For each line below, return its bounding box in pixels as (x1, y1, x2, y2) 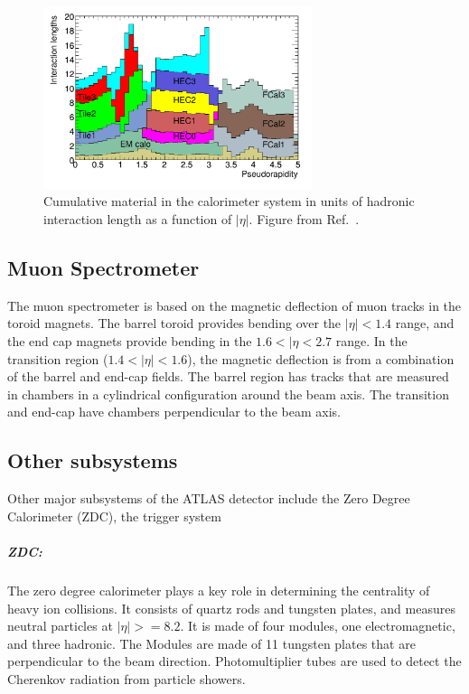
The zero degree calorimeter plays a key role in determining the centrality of (7, 580, 430, 599)
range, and (395, 314, 455, 333)
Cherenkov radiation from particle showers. (7, 669, 246, 688)
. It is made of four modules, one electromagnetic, (180, 616, 455, 635)
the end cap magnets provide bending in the (7, 332, 252, 351)
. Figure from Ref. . (249, 210, 360, 229)
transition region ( (7, 349, 108, 368)
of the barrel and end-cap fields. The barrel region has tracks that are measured (7, 367, 449, 386)
